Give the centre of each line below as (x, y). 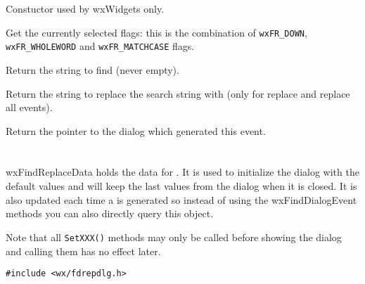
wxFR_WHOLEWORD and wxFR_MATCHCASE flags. (100, 46)
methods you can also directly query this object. (110, 213)
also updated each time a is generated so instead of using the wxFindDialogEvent (181, 199)
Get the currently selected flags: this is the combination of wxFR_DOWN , (156, 32)
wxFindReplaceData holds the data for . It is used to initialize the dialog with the (182, 172)
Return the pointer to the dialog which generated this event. (136, 130)
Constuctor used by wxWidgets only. (85, 8)
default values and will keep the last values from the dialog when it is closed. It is (181, 186)
